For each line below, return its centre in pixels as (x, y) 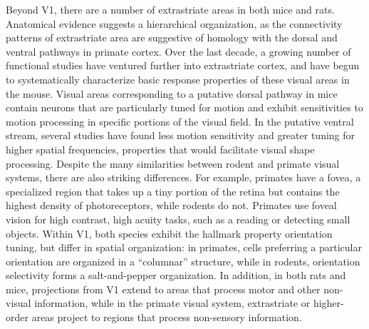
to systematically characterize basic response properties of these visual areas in (178, 79)
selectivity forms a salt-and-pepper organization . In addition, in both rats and (176, 275)
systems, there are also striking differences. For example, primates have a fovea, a (183, 177)
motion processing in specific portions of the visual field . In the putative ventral (180, 121)
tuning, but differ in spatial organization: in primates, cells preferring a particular (184, 247)
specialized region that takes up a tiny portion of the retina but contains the (173, 191)
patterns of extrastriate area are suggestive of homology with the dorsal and (172, 37)
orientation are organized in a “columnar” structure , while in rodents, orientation (183, 261)
